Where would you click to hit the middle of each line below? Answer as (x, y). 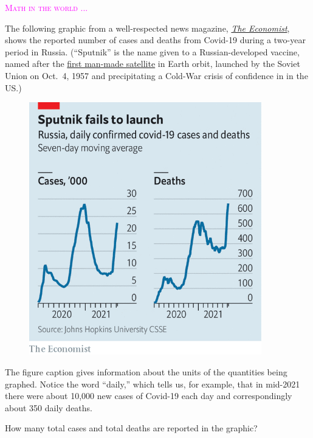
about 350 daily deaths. (49, 407)
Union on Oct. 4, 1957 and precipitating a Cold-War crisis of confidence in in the (156, 75)
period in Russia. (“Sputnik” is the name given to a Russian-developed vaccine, (152, 51)
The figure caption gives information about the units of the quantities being (146, 372)
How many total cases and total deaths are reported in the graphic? (131, 428)
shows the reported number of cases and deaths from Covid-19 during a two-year (155, 40)
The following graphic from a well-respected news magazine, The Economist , (147, 28)
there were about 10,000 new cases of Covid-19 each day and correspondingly (149, 396)
